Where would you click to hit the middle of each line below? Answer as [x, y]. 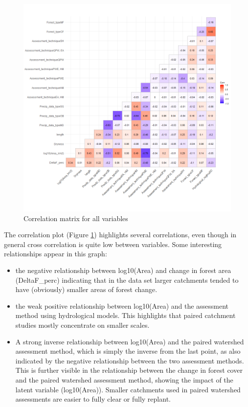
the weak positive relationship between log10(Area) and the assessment [122, 305]
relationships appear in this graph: [56, 254]
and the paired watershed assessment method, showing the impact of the [124, 379]
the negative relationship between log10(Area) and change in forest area [123, 270]
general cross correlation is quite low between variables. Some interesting [113, 244]
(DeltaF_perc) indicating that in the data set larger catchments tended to [127, 280]
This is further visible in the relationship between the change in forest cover [129, 370]
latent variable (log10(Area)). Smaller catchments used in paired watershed [128, 389]
